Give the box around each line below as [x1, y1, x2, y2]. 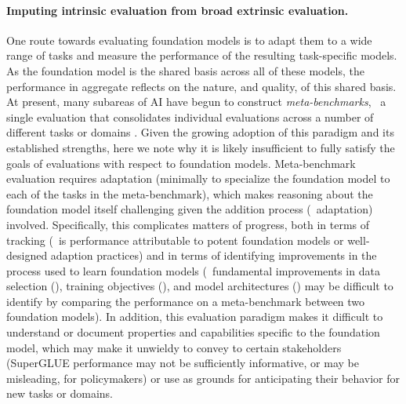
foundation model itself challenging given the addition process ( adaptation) [6, 201, 373, 217]
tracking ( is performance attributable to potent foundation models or [6, 231, 344, 248]
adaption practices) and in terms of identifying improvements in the [50, 247, 377, 264]
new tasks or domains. [6, 385, 113, 402]
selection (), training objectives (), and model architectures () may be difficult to [6, 278, 393, 294]
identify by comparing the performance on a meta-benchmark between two [6, 293, 365, 309]
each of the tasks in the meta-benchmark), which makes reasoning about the [6, 185, 373, 202]
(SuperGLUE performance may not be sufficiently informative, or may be [6, 355, 359, 371]
